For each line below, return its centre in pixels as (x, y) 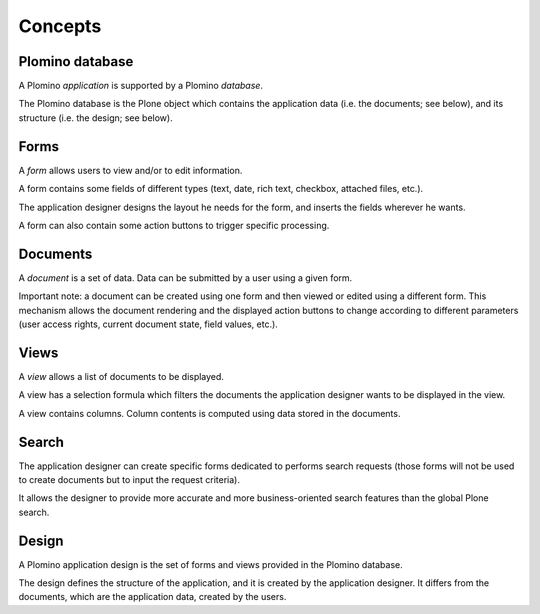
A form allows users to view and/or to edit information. (130, 170)
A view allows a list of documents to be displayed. (121, 376)
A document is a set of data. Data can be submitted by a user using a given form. (185, 277)
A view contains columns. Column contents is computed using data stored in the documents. (209, 413)
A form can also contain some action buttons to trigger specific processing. (174, 225)
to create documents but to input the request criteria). (129, 479)
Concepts (60, 26)
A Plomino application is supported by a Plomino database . (141, 86)
